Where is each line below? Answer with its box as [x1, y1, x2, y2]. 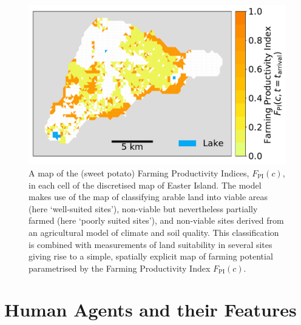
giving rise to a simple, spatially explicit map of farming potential [29, 250, 273, 263]
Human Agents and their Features [4, 297, 297, 322]
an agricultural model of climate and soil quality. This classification [29, 226, 279, 238]
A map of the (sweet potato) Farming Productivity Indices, [29, 166, 249, 179]
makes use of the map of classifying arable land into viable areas [29, 190, 268, 203]
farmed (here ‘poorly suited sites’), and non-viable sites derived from [29, 214, 284, 227]
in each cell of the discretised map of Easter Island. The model [29, 178, 262, 191]
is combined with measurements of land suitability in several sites [29, 238, 272, 250]
